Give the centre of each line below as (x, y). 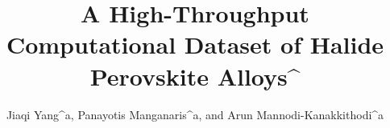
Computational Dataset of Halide (195, 44)
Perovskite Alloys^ (195, 76)
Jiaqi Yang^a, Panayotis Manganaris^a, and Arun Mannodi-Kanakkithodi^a (195, 114)
